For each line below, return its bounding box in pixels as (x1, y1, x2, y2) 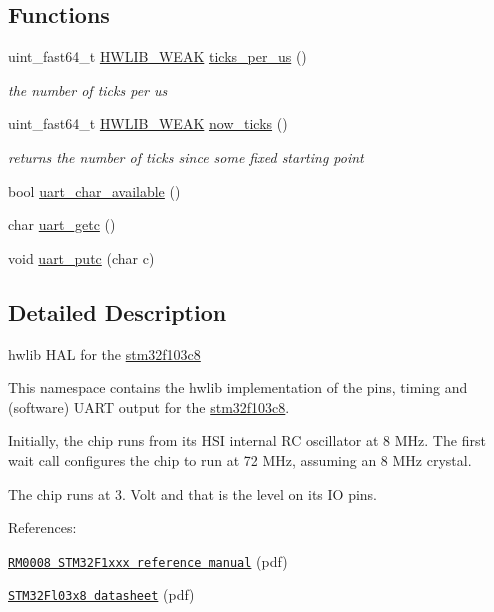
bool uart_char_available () (8, 180, 181, 201)
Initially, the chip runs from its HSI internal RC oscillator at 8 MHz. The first (8, 430, 486, 451)
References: (8, 517, 77, 538)
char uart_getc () (8, 214, 116, 235)
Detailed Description (8, 296, 227, 327)
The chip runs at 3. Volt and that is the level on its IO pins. (8, 483, 378, 504)
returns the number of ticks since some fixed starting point (8, 146, 364, 167)
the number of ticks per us (8, 79, 168, 100)
